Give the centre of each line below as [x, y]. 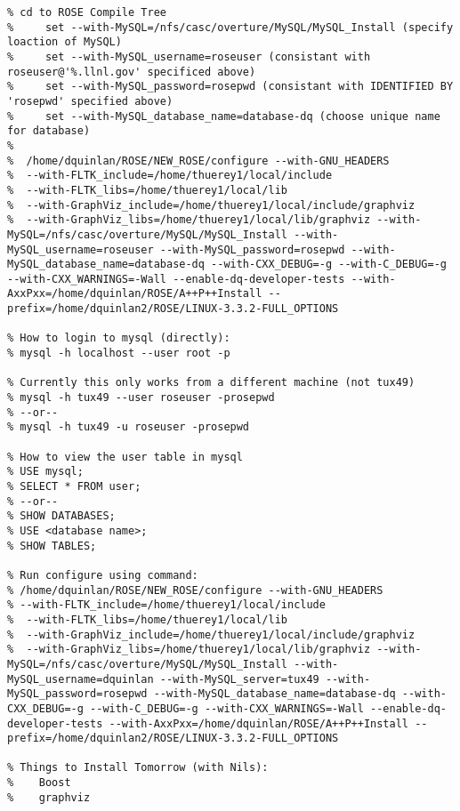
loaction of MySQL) [65, 42]
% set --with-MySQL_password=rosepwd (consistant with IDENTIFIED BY [230, 87]
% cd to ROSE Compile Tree [87, 12]
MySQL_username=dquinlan [81, 679]
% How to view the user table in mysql [125, 457]
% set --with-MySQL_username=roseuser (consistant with [189, 56]
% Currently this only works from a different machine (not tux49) [211, 383]
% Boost [39, 783]
